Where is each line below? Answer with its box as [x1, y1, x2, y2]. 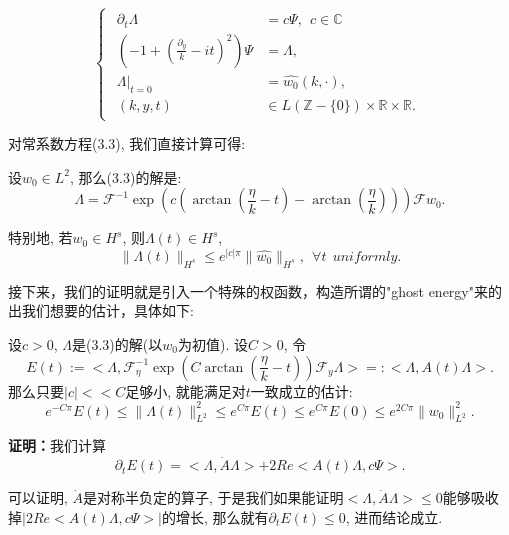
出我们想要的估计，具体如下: [8, 300, 194, 321]
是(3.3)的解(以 [72, 333, 163, 354]
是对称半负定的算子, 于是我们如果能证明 [83, 487, 344, 508]
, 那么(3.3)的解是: [70, 166, 182, 187]
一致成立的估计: [250, 380, 353, 401]
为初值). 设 [177, 333, 248, 354]
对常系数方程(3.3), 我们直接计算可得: [8, 133, 246, 154]
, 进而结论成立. [345, 506, 443, 527]
